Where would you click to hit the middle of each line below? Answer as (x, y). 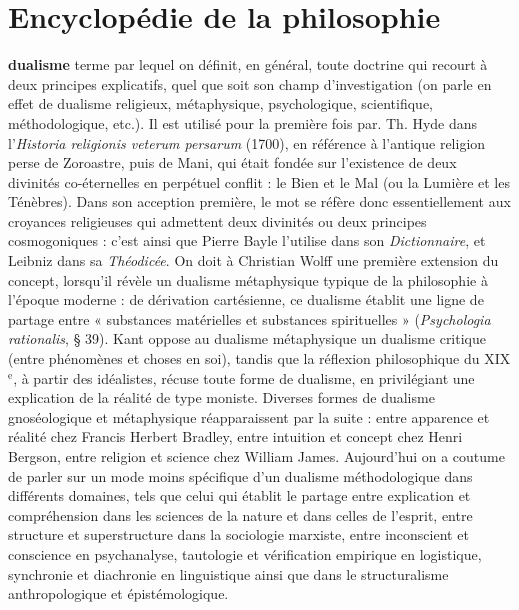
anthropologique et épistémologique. (118, 593)
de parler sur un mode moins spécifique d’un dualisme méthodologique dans (240, 475)
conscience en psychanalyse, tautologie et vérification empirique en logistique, (245, 553)
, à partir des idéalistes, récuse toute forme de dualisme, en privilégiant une (244, 377)
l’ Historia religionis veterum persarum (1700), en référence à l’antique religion (247, 142)
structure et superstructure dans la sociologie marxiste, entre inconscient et (238, 534)
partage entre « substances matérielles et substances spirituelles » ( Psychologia (249, 318)
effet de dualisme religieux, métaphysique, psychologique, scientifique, (221, 103)
